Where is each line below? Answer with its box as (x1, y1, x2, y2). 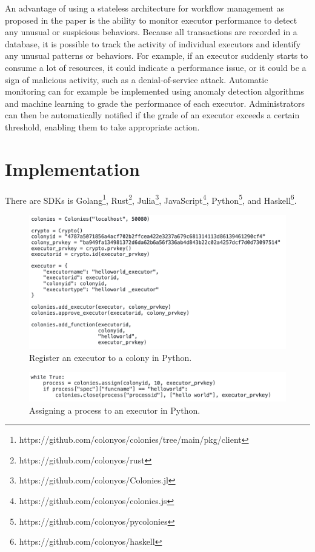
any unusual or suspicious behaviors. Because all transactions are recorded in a (5, 25, 297, 38)
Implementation (5, 156, 140, 181)
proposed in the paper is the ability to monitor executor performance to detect (5, 13, 297, 26)
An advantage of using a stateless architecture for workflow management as (5, 2, 284, 14)
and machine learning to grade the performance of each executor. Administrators (5, 96, 305, 109)
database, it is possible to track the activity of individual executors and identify (5, 37, 301, 50)
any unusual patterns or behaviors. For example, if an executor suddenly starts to (5, 49, 308, 62)
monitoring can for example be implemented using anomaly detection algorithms (5, 85, 304, 98)
